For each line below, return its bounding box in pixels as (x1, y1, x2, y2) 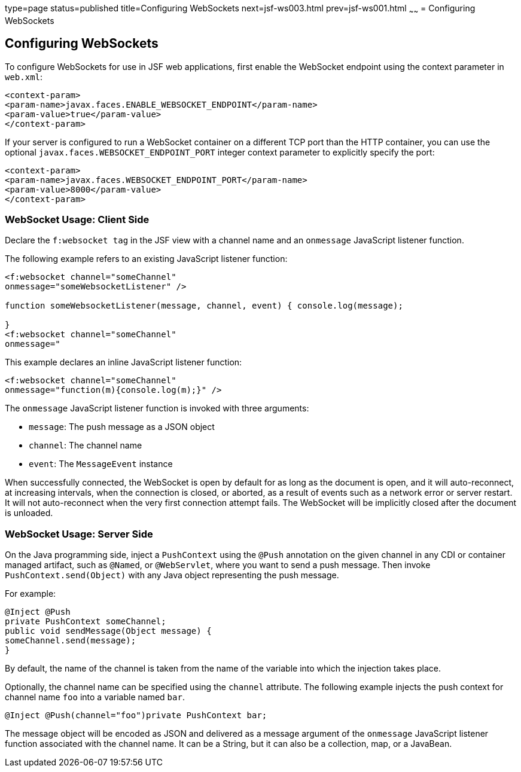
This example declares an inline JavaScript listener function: (5, 357, 242, 368)
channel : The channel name (29, 440, 142, 451)
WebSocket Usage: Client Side (5, 213, 150, 226)
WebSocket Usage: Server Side (5, 527, 153, 540)
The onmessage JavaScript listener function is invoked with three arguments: (5, 403, 309, 414)
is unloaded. (5, 508, 53, 518)
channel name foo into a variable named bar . (5, 692, 185, 703)
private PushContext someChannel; (5, 617, 166, 627)
